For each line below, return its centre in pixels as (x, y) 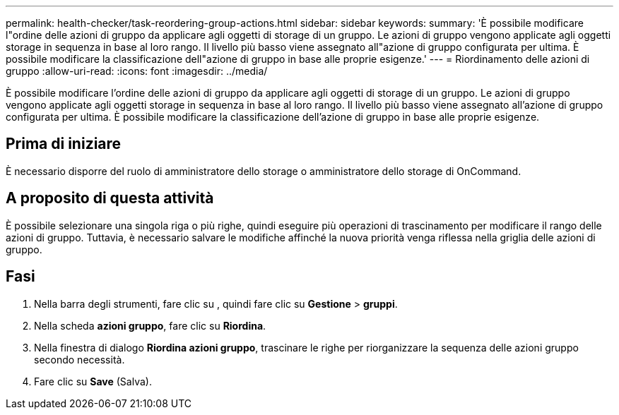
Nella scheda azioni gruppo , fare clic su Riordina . (150, 325)
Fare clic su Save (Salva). (93, 381)
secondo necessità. (79, 359)
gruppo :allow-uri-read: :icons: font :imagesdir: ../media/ (137, 71)
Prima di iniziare (64, 144)
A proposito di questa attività (110, 198)
